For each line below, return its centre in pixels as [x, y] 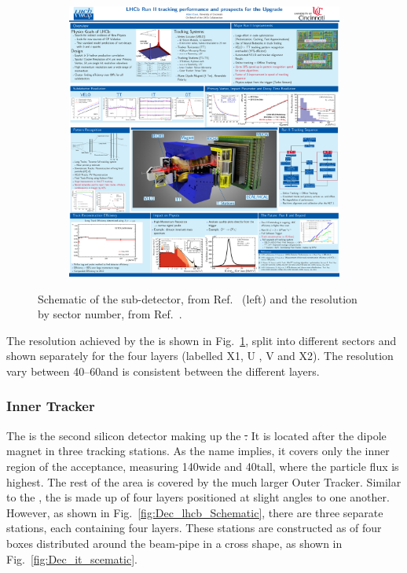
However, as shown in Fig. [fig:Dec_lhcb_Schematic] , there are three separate [195, 512]
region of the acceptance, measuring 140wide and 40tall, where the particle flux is [203, 466]
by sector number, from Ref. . [110, 314]
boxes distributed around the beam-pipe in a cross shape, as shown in [174, 543]
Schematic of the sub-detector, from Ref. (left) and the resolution [198, 298]
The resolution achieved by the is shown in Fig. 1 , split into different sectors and [202, 340]
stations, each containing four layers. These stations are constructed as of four [194, 528]
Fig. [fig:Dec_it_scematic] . [72, 558]
